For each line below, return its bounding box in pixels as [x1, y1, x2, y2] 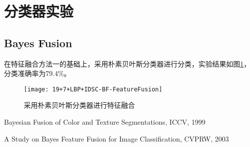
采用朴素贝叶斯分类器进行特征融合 [24, 100, 135, 110]
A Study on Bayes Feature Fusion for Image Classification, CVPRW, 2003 [4, 133, 229, 144]
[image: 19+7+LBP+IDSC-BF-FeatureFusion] [24, 85, 163, 93]
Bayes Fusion [4, 35, 72, 50]
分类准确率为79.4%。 [4, 68, 71, 78]
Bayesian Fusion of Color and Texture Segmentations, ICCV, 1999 [4, 117, 205, 127]
